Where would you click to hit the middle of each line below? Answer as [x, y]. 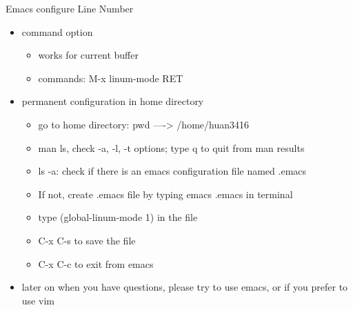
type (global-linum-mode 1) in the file [118, 217]
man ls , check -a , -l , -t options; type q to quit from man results [171, 147]
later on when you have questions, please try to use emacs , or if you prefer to [185, 287]
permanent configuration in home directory [113, 101]
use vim [38, 300]
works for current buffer [88, 55]
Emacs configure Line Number [70, 8]
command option [57, 31]
